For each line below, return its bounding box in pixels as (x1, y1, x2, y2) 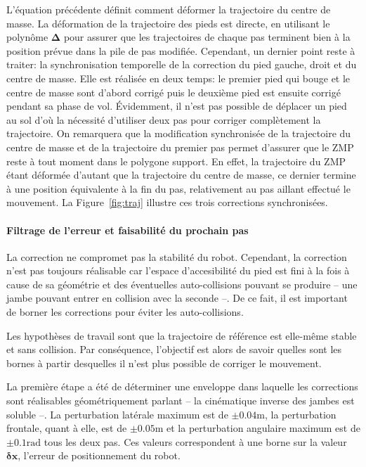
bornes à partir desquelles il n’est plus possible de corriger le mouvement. (6, 355, 322, 370)
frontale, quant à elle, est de (6, 421, 127, 435)
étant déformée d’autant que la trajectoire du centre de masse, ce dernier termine (6, 167, 356, 182)
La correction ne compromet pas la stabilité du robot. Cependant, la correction (6, 249, 347, 264)
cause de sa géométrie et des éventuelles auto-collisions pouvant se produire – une (6, 276, 358, 291)
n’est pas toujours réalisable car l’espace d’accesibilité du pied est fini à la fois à (6, 263, 350, 278)
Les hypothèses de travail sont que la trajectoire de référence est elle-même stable (6, 328, 357, 343)
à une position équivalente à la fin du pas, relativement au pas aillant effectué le (6, 181, 351, 196)
